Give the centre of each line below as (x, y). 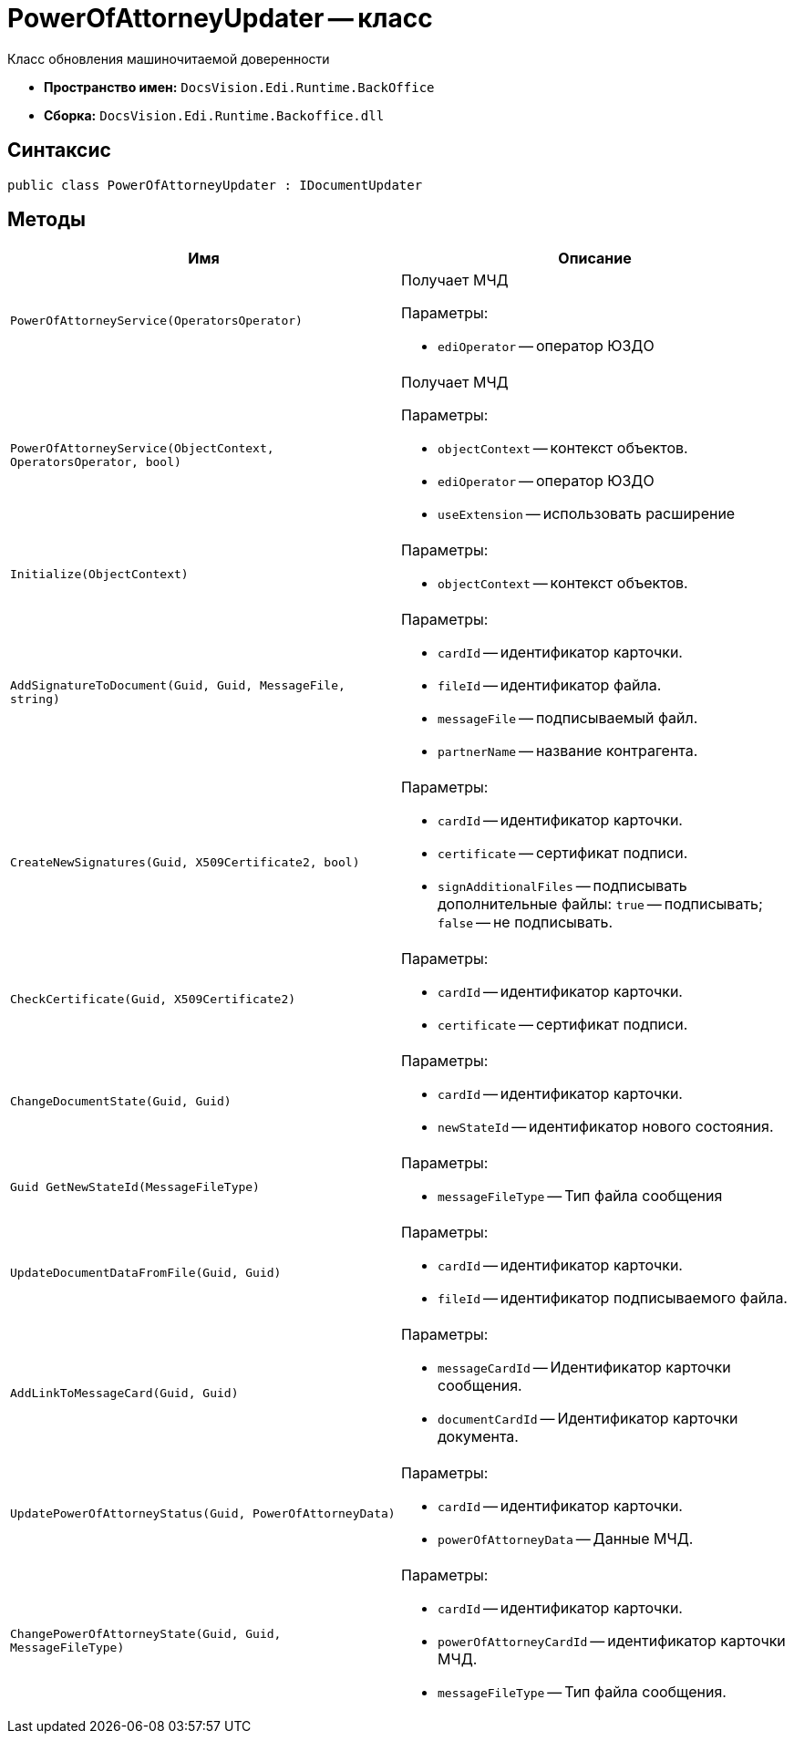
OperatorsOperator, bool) (96, 462)
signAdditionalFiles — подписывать (562, 886)
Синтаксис (59, 150)
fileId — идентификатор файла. (550, 685)
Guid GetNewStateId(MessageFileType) (135, 1187)
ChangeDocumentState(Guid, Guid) (121, 1101)
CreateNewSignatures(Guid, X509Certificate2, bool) (185, 862)
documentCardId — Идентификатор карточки (588, 1419)
